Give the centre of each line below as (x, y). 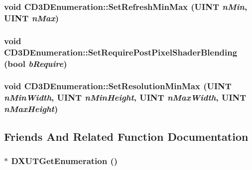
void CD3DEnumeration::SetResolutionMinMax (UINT (118, 86)
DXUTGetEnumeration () (64, 160)
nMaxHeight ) (31, 109)
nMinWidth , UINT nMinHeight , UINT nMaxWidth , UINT (125, 97)
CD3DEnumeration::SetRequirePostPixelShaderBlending (121, 52)
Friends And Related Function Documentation (126, 136)
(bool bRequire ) (36, 63)
